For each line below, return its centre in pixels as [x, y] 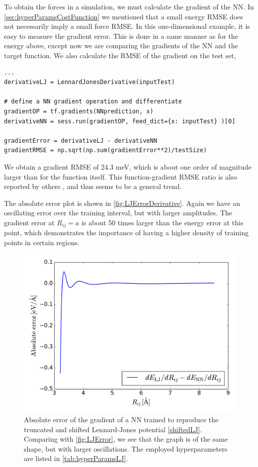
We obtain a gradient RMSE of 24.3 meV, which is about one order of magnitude [128, 166]
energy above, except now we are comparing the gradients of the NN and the [121, 46]
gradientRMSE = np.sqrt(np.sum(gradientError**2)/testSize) [106, 150]
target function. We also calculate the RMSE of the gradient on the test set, [120, 55]
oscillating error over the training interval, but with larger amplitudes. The [118, 213]
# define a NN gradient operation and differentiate [93, 102]
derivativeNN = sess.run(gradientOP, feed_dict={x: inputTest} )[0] [120, 121]
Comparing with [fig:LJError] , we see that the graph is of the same [126, 439]
